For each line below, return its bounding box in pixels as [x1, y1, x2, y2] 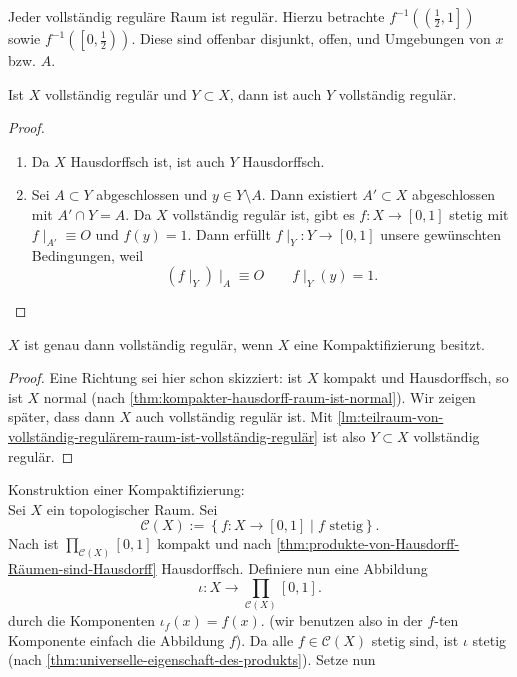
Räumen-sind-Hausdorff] [8, 558, 157, 579]
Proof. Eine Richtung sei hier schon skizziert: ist [8, 367, 303, 388]
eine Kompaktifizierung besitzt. [293, 333, 486, 354]
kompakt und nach [157, 533, 272, 554]
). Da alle [235, 629, 294, 650]
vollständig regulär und [44, 83, 187, 104]
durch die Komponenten [8, 610, 156, 631]
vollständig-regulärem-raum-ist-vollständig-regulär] [8, 425, 319, 446]
